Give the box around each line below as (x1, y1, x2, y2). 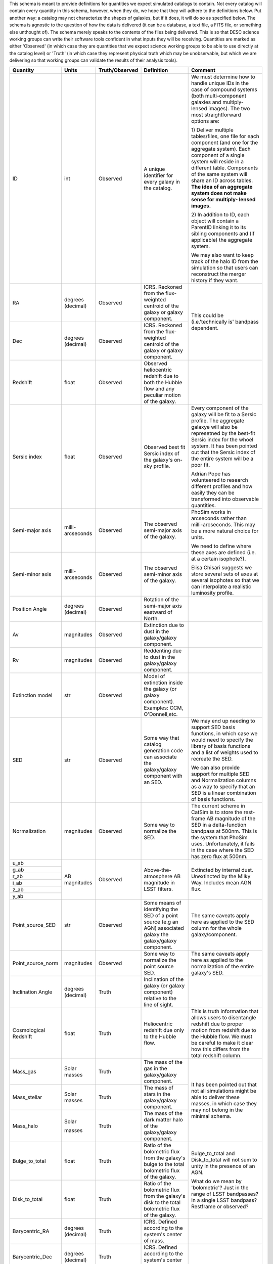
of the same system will (191, 170, 248, 177)
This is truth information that (191, 1008, 259, 1015)
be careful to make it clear (191, 1039, 254, 1046)
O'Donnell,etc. (144, 710, 178, 717)
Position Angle (12, 605, 47, 612)
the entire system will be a (191, 455, 254, 462)
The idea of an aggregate (191, 183, 253, 190)
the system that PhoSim (191, 834, 248, 841)
